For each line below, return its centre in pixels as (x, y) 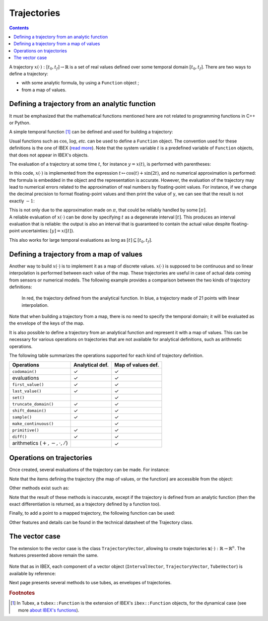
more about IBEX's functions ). (49, 610)
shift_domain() (29, 410)
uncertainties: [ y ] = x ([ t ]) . (47, 231)
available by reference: (33, 573)
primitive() (26, 430)
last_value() (27, 391)
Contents (19, 28)
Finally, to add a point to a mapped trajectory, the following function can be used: (92, 513)
